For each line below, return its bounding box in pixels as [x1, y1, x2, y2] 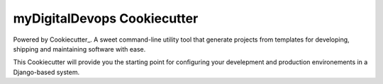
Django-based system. [13, 68, 80, 76]
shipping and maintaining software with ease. [13, 44, 146, 53]
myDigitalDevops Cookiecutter [13, 11, 199, 26]
